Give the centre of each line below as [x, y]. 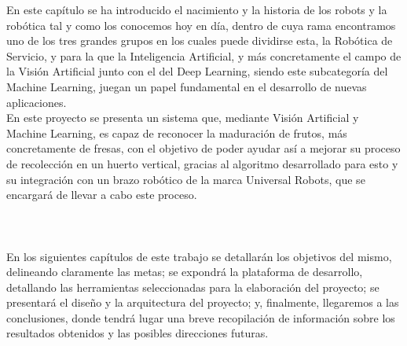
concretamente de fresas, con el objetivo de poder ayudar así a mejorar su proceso [203, 148]
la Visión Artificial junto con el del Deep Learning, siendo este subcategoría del [197, 71]
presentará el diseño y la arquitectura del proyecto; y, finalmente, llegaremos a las [203, 302]
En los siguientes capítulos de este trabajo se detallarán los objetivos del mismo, [199, 256]
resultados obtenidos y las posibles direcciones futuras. [137, 333]
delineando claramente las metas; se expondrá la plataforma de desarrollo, [185, 272]
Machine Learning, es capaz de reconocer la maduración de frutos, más [177, 133]
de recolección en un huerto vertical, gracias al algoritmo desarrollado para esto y [202, 163]
